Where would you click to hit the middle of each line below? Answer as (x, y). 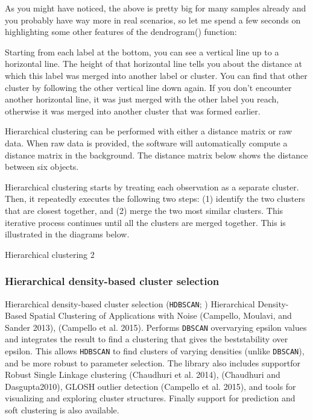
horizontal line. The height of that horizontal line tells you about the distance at (153, 64)
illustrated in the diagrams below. (67, 234)
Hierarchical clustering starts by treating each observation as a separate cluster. (152, 186)
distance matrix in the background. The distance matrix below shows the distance (156, 155)
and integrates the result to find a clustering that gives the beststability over (147, 339)
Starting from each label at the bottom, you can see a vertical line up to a (142, 52)
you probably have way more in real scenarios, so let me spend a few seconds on (153, 20)
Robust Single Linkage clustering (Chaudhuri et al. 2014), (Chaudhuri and (143, 375)
